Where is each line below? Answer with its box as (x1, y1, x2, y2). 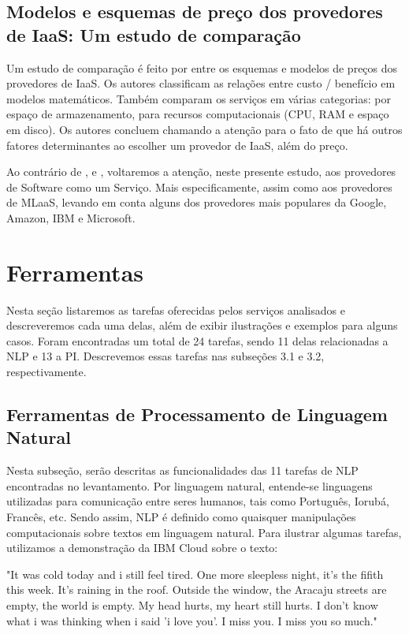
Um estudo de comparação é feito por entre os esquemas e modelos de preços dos (6, 59, 398, 76)
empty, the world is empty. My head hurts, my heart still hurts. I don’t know (6, 596, 378, 613)
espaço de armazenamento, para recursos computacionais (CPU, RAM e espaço (6, 106, 389, 122)
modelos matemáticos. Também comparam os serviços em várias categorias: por (6, 90, 391, 106)
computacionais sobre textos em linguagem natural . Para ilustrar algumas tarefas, (6, 524, 402, 540)
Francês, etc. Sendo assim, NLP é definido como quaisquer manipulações (6, 509, 356, 524)
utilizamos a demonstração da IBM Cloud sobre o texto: (6, 539, 278, 556)
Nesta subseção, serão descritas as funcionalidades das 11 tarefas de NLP (6, 462, 359, 479)
